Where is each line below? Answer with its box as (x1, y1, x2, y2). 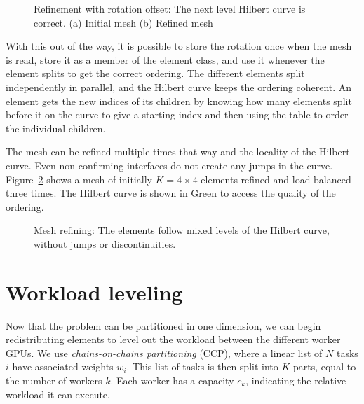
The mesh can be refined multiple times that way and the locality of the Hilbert (6, 144, 350, 159)
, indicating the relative (245, 373, 346, 387)
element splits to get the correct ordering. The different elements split (6, 66, 305, 81)
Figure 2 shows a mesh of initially (6, 172, 152, 186)
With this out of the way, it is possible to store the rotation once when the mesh (6, 39, 352, 53)
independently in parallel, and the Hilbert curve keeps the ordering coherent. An (6, 79, 352, 94)
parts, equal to (292, 359, 356, 374)
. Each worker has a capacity (110, 373, 234, 387)
